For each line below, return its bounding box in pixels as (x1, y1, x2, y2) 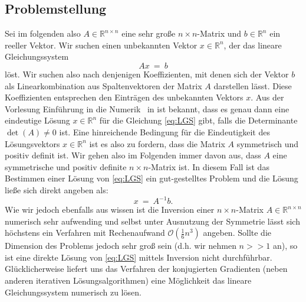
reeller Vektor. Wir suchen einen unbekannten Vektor (5, 38, 198, 51)
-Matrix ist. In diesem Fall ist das (148, 160, 269, 173)
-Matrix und (197, 27, 242, 40)
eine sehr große (121, 27, 176, 40)
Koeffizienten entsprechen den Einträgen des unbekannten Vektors (5, 91, 244, 103)
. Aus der (251, 91, 284, 103)
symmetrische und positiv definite (5, 160, 127, 173)
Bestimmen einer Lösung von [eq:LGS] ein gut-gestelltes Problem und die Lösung (5, 172, 298, 184)
